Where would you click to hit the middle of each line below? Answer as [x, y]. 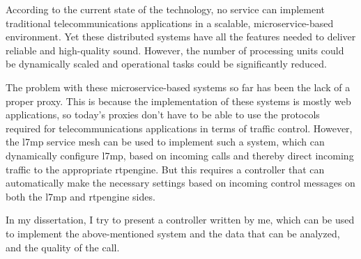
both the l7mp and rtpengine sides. [80, 196]
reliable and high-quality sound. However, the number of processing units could [175, 50]
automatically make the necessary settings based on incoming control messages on [180, 183]
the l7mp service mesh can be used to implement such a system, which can [165, 142]
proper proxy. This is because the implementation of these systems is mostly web [178, 101]
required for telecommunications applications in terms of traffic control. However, [179, 128]
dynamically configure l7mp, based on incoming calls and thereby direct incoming [180, 155]
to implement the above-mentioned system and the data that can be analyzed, [173, 233]
